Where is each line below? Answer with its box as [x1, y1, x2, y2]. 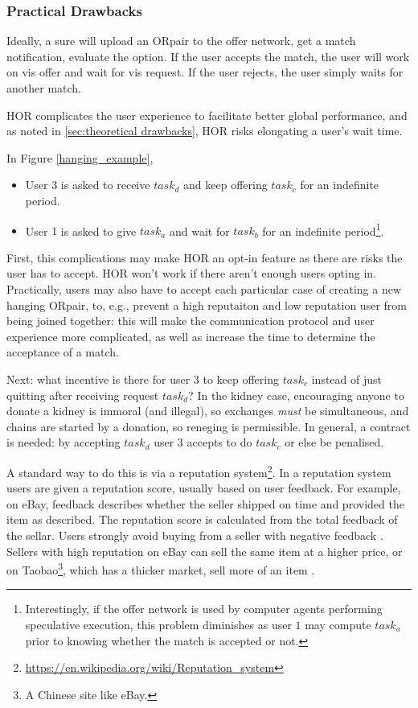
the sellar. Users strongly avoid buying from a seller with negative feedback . [6, 526, 383, 543]
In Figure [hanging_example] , [6, 149, 154, 166]
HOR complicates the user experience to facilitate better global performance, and [6, 106, 408, 123]
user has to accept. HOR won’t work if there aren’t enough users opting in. [6, 265, 376, 282]
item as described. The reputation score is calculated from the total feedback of [6, 511, 398, 528]
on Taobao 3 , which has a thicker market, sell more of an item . [6, 559, 315, 578]
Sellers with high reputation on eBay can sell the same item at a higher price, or [6, 542, 403, 559]
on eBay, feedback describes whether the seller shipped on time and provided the [6, 495, 404, 512]
